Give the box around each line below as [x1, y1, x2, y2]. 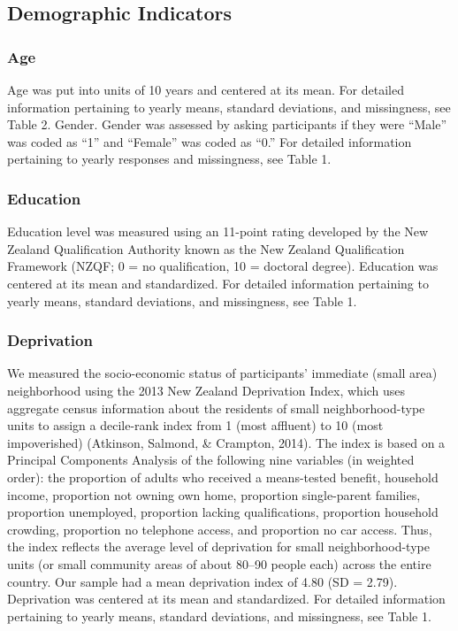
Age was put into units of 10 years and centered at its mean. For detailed [7, 81, 404, 98]
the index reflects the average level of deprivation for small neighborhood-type [7, 537, 430, 556]
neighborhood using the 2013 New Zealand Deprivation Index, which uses [7, 381, 406, 399]
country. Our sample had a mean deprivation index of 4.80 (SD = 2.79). [7, 572, 398, 590]
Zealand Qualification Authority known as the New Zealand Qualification [7, 239, 405, 258]
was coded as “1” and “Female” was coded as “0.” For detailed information [7, 132, 412, 150]
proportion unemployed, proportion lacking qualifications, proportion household [7, 503, 439, 521]
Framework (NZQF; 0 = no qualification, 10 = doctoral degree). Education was [7, 257, 439, 275]
